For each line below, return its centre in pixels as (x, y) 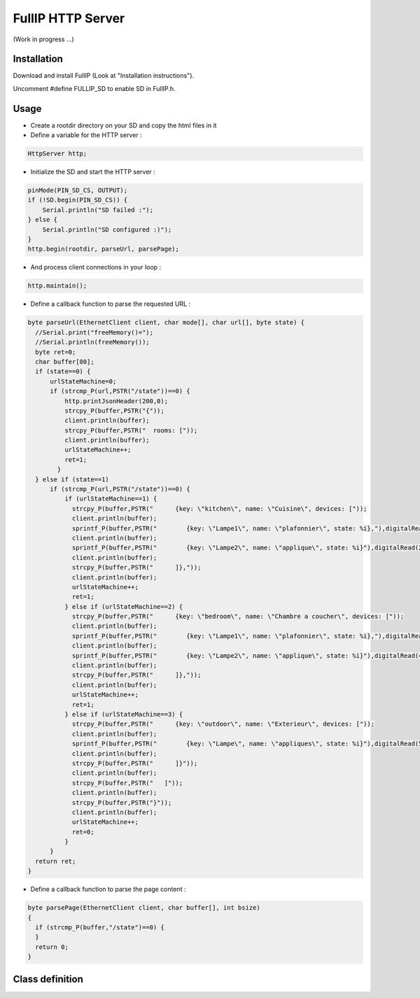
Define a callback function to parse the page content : (108, 890)
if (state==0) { (63, 372)
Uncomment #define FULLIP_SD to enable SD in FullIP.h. (94, 88)
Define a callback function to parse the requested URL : (111, 304)
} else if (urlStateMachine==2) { (124, 606)
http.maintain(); (57, 286)
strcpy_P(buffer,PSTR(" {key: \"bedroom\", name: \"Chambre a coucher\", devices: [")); (238, 617)
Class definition (48, 979)
